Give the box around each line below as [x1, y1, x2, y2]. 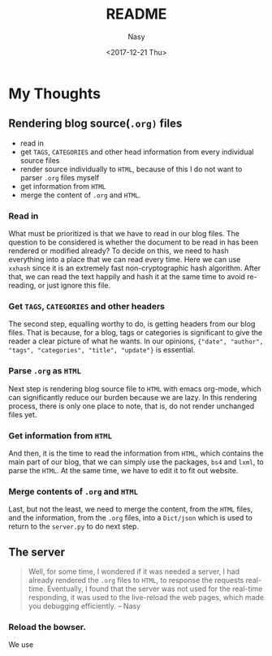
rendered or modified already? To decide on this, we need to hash [8, 246, 229, 256]
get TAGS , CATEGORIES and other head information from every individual [19, 147, 254, 157]
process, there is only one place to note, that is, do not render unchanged [8, 401, 255, 411]
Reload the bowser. [8, 621, 87, 632]
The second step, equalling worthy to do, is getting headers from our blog [8, 319, 256, 329]
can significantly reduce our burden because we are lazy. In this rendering [8, 392, 257, 402]
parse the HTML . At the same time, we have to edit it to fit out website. [8, 465, 239, 475]
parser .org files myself [19, 172, 100, 183]
